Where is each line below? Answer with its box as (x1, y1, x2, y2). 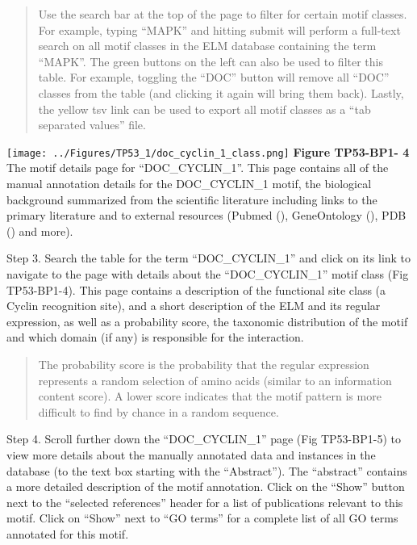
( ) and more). (6, 222, 73, 239)
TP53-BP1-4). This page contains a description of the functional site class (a (6, 281, 386, 298)
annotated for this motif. (6, 525, 129, 542)
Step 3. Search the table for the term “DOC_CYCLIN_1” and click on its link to (6, 249, 411, 266)
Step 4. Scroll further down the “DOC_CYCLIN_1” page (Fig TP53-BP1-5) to (6, 430, 401, 447)
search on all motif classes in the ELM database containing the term (38, 37, 377, 54)
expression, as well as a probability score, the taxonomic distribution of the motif (6, 312, 408, 329)
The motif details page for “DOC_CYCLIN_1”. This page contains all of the (6, 159, 389, 176)
